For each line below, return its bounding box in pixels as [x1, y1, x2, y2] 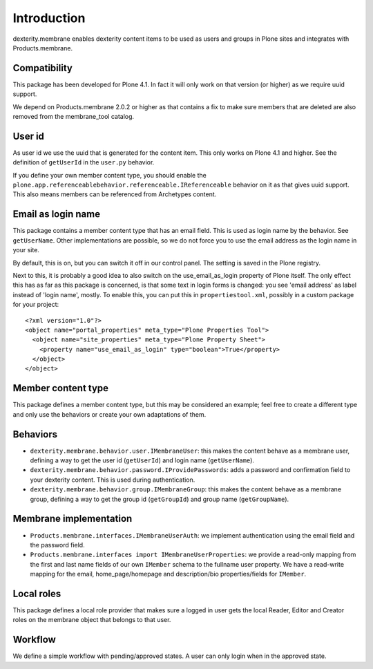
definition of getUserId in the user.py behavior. [12, 158, 155, 167]
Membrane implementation [12, 513, 133, 525]
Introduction [12, 10, 86, 26]
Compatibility [12, 62, 73, 74]
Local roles [12, 587, 61, 599]
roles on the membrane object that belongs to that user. [12, 616, 171, 624]
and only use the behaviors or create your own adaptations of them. [12, 410, 207, 418]
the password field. [30, 540, 86, 549]
